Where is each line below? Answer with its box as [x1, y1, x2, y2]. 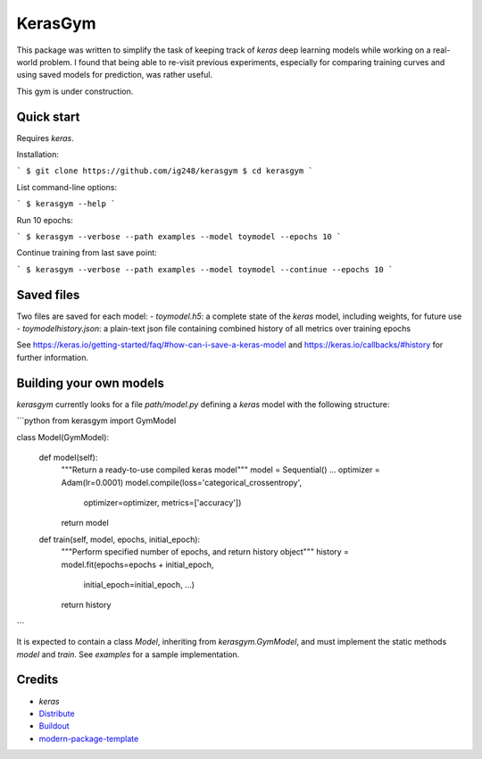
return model [61, 518, 109, 529]
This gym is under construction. [16, 86, 134, 96]
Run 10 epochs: [16, 214, 73, 225]
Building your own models [16, 375, 165, 390]
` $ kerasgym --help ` [16, 199, 116, 209]
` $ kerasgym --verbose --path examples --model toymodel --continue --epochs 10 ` [16, 264, 394, 274]
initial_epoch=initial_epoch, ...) [83, 580, 195, 590]
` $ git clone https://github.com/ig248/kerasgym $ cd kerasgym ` [16, 166, 314, 176]
